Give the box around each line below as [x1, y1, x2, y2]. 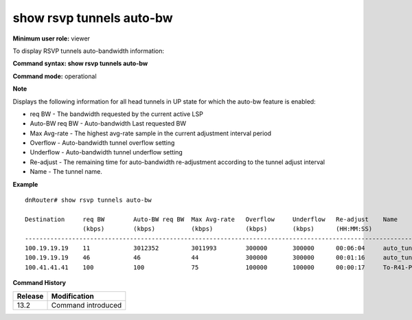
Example [12, 180, 38, 188]
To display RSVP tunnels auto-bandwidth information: [12, 47, 165, 55]
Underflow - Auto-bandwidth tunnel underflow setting [30, 148, 183, 157]
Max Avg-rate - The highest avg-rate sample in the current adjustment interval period [30, 129, 271, 137]
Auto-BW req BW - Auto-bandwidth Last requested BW [30, 119, 187, 128]
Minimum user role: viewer [12, 34, 91, 43]
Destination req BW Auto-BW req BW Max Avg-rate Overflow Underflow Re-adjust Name [25, 215, 398, 223]
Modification [51, 291, 94, 301]
